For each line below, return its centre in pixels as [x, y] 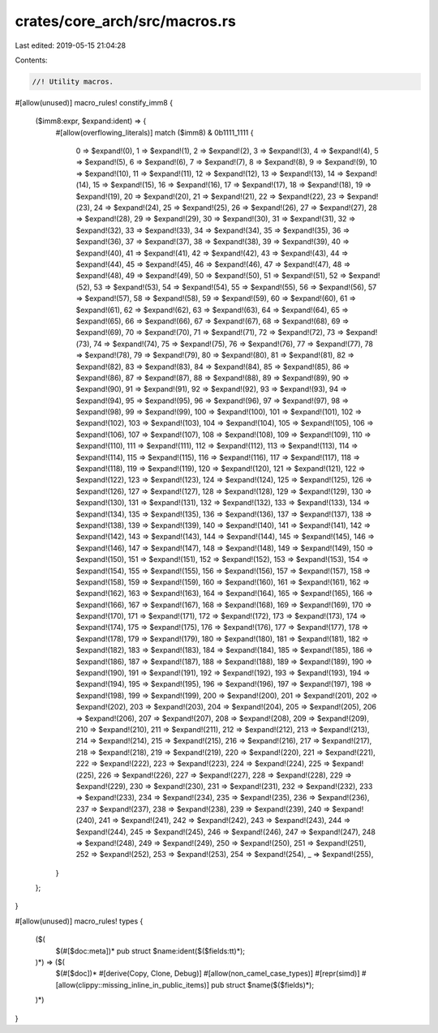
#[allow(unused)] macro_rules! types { [79, 921]
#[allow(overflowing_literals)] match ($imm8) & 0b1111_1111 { [155, 132]
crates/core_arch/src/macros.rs [126, 21]
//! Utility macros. [73, 81]
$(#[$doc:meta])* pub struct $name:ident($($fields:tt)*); [150, 951]
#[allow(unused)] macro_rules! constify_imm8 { [94, 102]
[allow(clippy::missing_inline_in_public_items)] [133, 984]
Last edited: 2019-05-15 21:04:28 [71, 45]
